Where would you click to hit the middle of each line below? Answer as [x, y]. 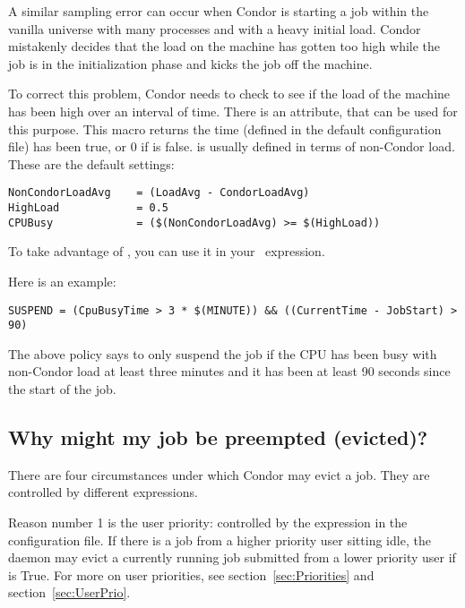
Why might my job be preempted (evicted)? [218, 437]
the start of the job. [62, 389]
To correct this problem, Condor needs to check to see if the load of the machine [229, 94]
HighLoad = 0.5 [88, 208]
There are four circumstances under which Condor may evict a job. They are [219, 474]
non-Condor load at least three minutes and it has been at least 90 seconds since [229, 371]
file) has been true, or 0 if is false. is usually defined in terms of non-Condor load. [232, 146]
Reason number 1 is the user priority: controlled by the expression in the [208, 522]
